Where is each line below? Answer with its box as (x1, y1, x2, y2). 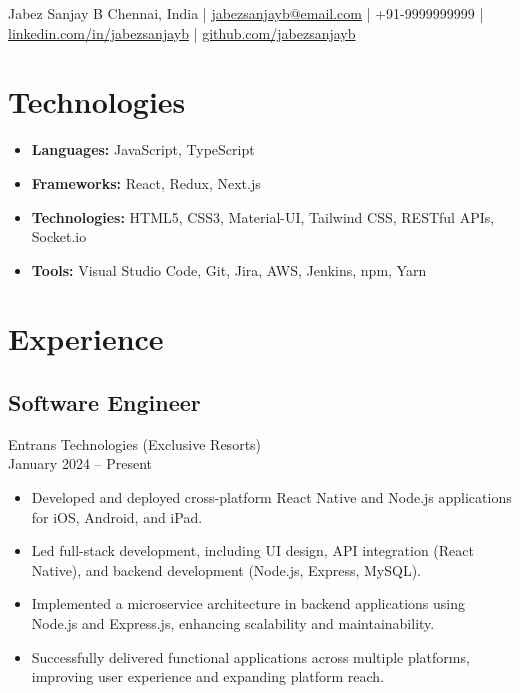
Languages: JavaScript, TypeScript (31, 139, 255, 160)
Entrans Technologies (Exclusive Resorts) (8, 433, 262, 454)
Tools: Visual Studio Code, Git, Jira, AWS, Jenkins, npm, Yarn (31, 259, 427, 280)
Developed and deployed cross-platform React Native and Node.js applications (31, 487, 512, 508)
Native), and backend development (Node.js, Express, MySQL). (31, 559, 421, 580)
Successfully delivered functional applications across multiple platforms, (31, 646, 470, 667)
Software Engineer (8, 387, 201, 418)
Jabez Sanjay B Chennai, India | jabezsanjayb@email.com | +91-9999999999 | (8, 3, 484, 23)
